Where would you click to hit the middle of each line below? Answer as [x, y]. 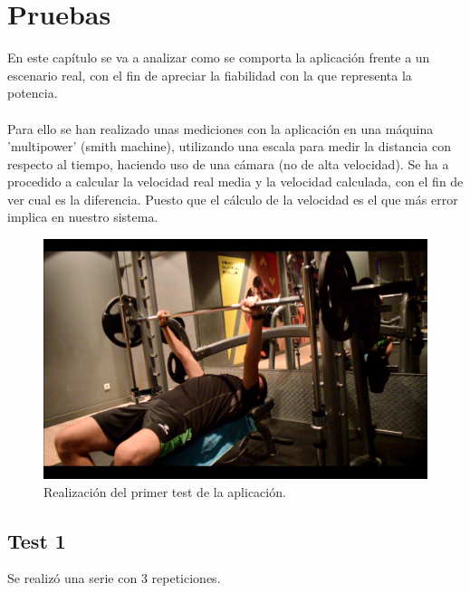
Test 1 [37, 540]
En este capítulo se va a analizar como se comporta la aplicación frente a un [219, 57]
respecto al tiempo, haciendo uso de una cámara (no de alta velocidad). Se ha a [228, 163]
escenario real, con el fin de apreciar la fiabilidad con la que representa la [210, 75]
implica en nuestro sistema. [83, 217]
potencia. [33, 93]
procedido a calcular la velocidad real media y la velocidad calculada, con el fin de [235, 182]
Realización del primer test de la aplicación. [165, 491]
